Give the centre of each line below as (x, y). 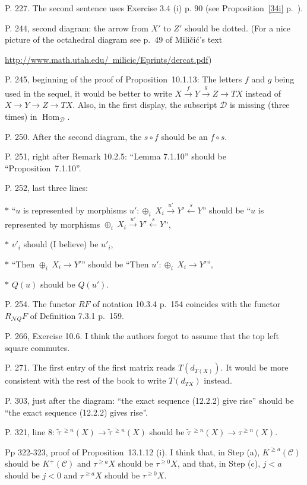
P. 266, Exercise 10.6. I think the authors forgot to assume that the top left (142, 336)
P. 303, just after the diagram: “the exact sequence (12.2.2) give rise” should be (149, 400)
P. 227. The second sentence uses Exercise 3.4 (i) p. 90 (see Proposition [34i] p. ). (154, 8)
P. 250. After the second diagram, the (73, 136)
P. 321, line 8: (30, 432)
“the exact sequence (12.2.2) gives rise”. (76, 412)
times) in (21, 116)
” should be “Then (115, 264)
